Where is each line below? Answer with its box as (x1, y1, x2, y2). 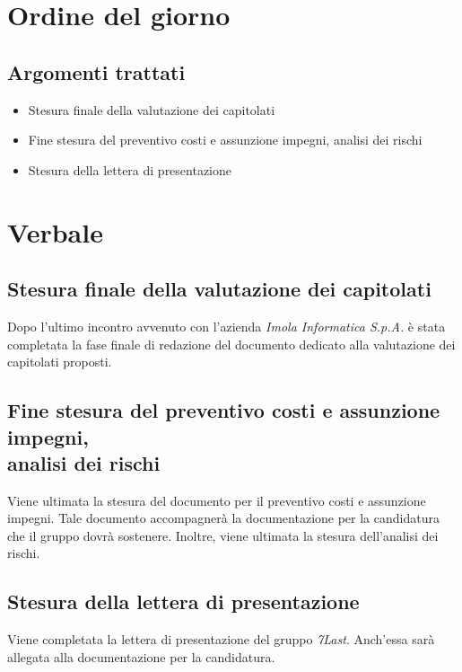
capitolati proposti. (7, 352, 112, 371)
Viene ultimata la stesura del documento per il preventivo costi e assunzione (7, 491, 426, 509)
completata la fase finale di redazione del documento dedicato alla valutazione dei (7, 334, 456, 353)
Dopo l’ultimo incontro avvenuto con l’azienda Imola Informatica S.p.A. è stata (7, 316, 446, 335)
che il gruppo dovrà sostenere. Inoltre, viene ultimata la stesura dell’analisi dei (7, 526, 439, 544)
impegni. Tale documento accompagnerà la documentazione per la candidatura (7, 508, 440, 527)
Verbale (7, 213, 103, 250)
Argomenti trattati (7, 57, 186, 85)
